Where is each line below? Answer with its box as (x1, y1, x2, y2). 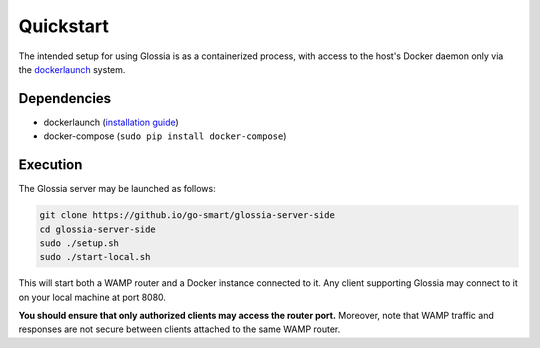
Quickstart (18, 15, 110, 37)
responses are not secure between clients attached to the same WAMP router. (18, 323, 341, 335)
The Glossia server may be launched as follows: (18, 183, 216, 195)
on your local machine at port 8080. (18, 291, 167, 303)
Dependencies (18, 90, 112, 107)
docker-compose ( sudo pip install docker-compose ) (43, 130, 287, 142)
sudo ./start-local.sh (39, 251, 151, 263)
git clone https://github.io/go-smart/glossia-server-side (39, 210, 335, 221)
